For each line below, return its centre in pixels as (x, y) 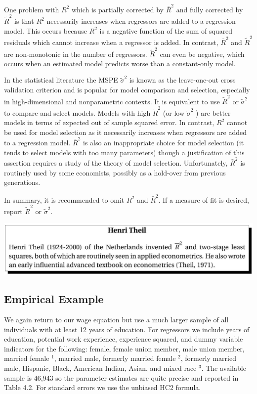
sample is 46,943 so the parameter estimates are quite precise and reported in (121, 377)
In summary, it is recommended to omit (64, 199)
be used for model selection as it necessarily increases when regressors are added (125, 132)
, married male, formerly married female (115, 358)
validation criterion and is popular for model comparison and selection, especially (127, 90)
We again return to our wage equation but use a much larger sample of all (116, 320)
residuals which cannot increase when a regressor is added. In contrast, (111, 42)
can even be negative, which (202, 54)
